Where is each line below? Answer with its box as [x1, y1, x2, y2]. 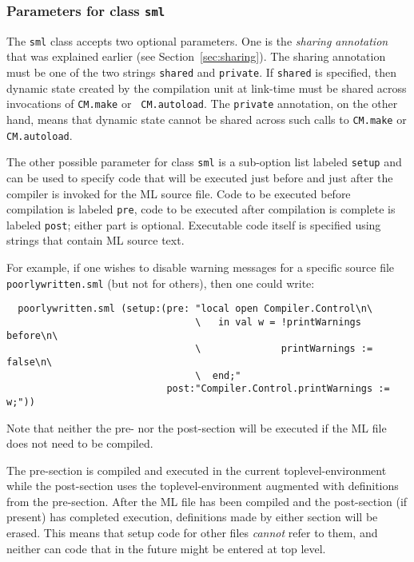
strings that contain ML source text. [6, 232, 185, 249]
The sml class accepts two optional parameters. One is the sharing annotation [6, 32, 388, 49]
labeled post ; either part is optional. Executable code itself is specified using [6, 216, 381, 233]
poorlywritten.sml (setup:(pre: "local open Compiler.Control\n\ [18, 303, 373, 315]
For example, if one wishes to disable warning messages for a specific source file [6, 259, 395, 275]
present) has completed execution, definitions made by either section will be [6, 508, 378, 525]
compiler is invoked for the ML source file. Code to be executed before [6, 185, 351, 201]
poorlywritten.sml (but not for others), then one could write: [6, 274, 315, 291]
